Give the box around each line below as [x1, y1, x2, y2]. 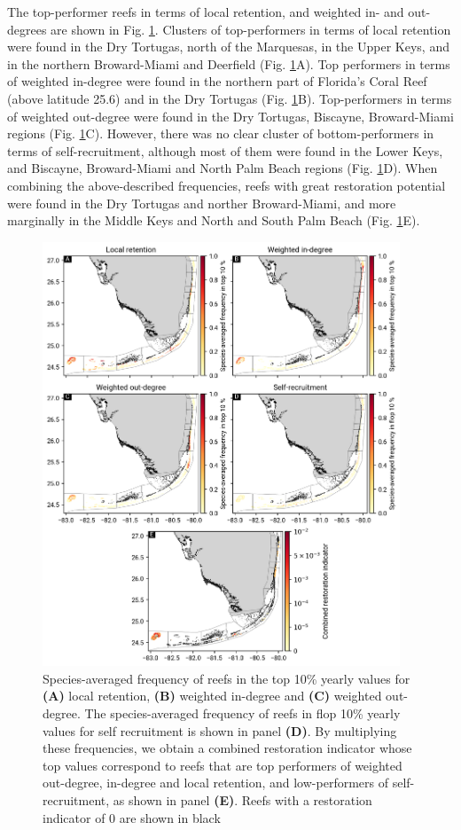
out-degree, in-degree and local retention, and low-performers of [43, 773, 388, 792]
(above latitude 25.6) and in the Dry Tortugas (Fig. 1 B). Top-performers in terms [7, 89, 452, 107]
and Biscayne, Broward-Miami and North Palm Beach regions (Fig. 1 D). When [7, 159, 438, 177]
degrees [7, 20, 47, 38]
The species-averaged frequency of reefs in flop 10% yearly [84, 704, 401, 723]
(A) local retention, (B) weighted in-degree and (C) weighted [43, 686, 382, 705]
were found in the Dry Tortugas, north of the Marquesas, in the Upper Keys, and [7, 37, 449, 56]
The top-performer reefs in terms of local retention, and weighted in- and [7, 3, 404, 20]
